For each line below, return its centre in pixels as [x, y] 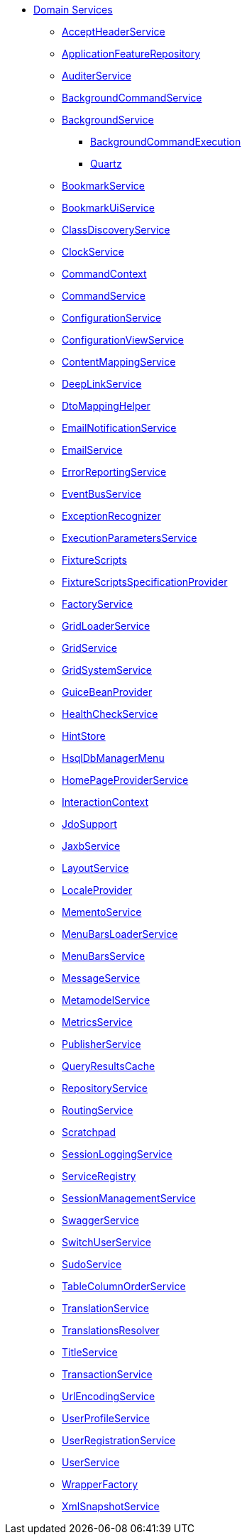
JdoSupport [89, 824]
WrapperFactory [100, 1484]
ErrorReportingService [114, 472]
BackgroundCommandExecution [166, 142]
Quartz [106, 164]
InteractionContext [105, 802]
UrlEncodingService [109, 1396]
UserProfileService [106, 1418]
